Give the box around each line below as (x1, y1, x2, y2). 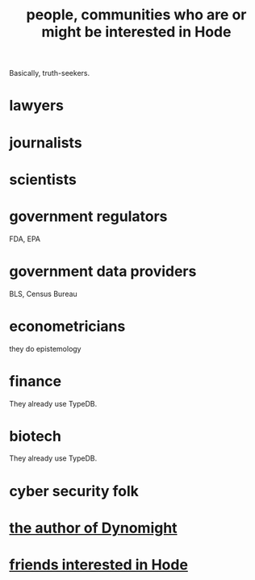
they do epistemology (9, 344, 82, 353)
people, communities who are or (26, 6, 247, 24)
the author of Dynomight (9, 519, 178, 537)
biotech (9, 427, 61, 445)
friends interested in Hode (9, 556, 189, 574)
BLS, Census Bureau (9, 289, 77, 298)
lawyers (9, 97, 64, 115)
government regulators (9, 207, 168, 225)
